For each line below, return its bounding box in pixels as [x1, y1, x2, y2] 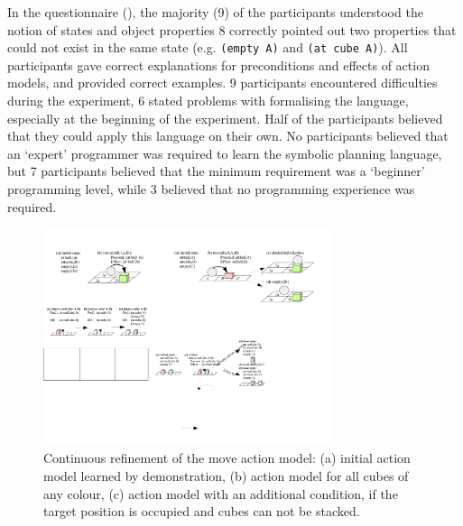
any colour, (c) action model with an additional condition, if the [43, 484, 398, 503]
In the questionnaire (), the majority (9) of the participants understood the [7, 3, 423, 21]
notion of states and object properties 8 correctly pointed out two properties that [7, 20, 457, 39]
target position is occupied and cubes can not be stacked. [43, 502, 360, 521]
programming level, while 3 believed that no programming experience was [7, 180, 415, 198]
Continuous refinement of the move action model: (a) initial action [43, 448, 411, 467]
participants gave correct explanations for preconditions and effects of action [7, 55, 430, 74]
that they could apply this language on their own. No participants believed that [7, 126, 449, 145]
